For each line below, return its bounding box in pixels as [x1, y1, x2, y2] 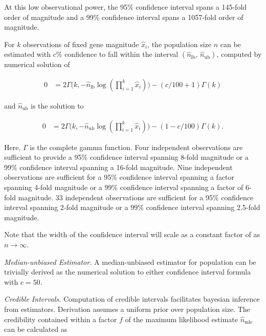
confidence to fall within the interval [64, 49, 179, 59]
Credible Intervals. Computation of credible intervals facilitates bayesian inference [4, 293, 260, 304]
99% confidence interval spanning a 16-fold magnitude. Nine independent [4, 161, 233, 172]
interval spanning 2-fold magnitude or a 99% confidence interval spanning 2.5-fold [4, 202, 260, 213]
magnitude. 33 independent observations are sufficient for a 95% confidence [18, 192, 254, 202]
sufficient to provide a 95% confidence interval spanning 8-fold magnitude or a [4, 152, 249, 162]
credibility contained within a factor [4, 313, 117, 324]
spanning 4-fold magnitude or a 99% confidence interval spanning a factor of [4, 182, 243, 192]
